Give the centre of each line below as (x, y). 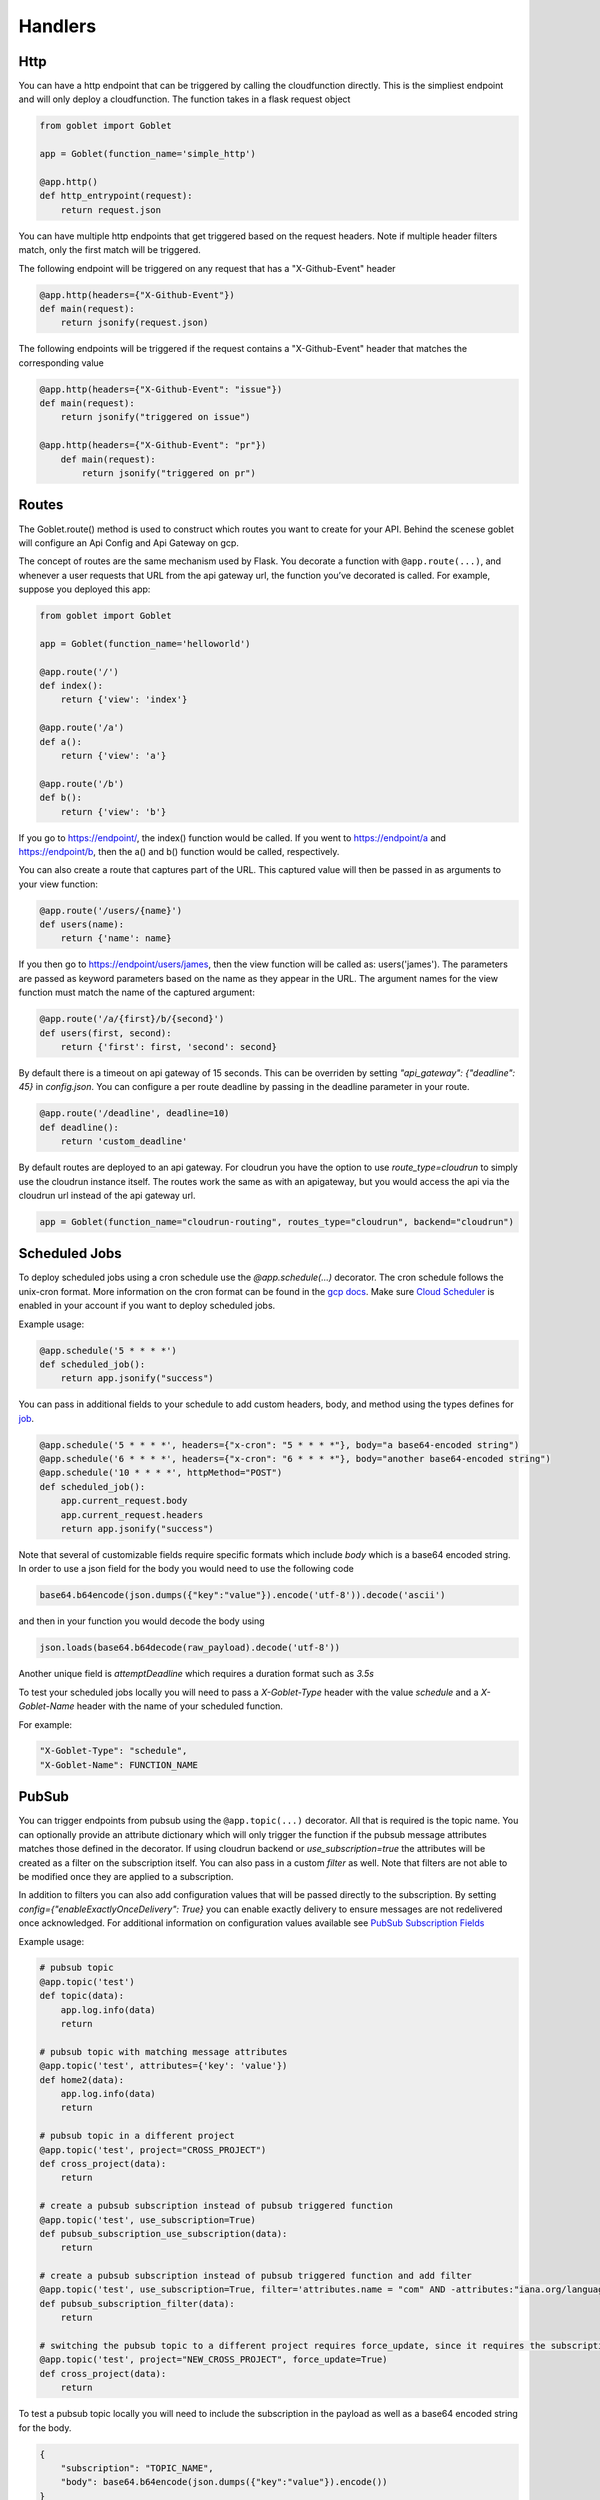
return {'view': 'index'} (124, 699)
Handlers (57, 26)
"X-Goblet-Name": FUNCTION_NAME (119, 1764)
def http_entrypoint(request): (116, 196)
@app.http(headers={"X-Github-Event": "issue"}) (161, 389)
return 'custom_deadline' (124, 1141)
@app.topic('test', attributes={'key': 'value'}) (163, 2066)
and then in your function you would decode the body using (141, 1621)
